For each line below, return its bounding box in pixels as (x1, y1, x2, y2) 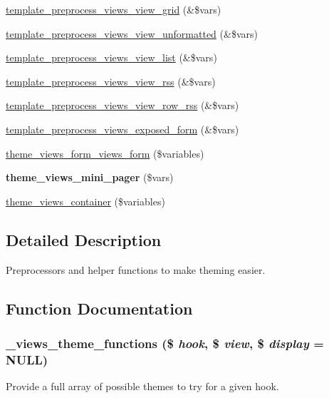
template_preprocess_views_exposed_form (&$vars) (6, 121, 239, 136)
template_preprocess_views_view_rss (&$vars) (6, 73, 216, 88)
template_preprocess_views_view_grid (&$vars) (6, 2, 221, 16)
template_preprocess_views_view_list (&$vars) (6, 50, 217, 65)
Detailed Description (6, 228, 162, 250)
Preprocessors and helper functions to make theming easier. (6, 262, 266, 277)
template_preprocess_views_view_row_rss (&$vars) (6, 98, 239, 113)
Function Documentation (6, 297, 193, 319)
